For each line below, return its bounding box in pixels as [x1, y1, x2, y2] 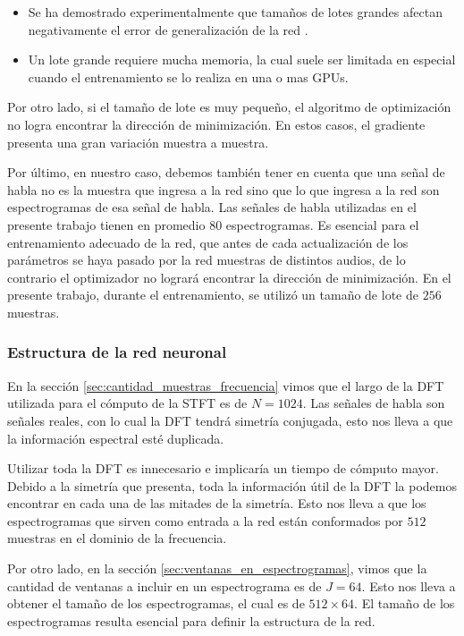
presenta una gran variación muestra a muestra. [7, 132, 269, 151]
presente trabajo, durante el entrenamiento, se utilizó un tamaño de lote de [7, 285, 418, 304]
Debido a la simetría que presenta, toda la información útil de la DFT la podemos [7, 476, 457, 495]
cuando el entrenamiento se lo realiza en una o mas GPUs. [28, 67, 349, 86]
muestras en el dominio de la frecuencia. [7, 529, 227, 547]
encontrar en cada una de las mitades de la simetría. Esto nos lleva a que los [7, 494, 426, 513]
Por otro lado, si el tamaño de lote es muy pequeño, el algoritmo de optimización [7, 98, 451, 116]
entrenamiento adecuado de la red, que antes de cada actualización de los [7, 233, 409, 251]
